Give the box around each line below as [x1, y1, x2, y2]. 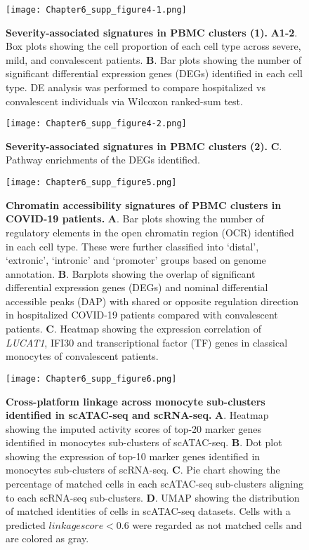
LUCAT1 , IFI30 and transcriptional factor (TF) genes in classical [6, 335, 288, 349]
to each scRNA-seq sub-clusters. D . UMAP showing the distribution [6, 490, 300, 504]
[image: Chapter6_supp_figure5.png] [6, 177, 177, 188]
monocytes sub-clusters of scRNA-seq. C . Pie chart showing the [6, 462, 280, 477]
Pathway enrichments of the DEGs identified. [6, 152, 200, 167]
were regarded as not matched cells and [132, 517, 302, 532]
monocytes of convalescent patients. [6, 349, 159, 363]
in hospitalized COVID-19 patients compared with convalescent [6, 307, 278, 322]
